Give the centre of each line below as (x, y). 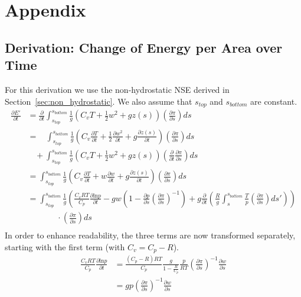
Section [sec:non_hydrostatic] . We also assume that (99, 101)
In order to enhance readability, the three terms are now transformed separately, (150, 235)
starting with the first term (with (65, 247)
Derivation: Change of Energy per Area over (144, 47)
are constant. (274, 101)
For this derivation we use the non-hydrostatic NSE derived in (117, 89)
